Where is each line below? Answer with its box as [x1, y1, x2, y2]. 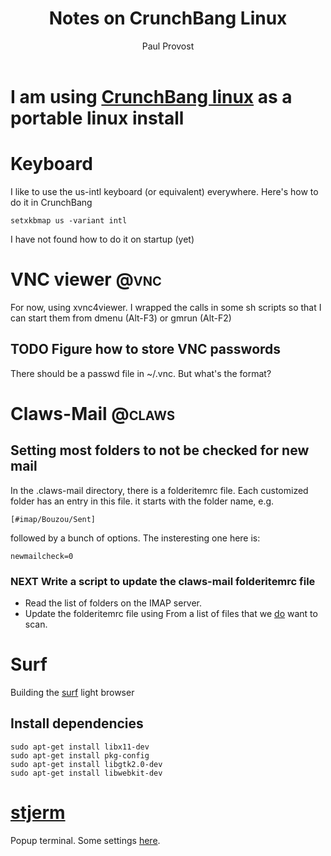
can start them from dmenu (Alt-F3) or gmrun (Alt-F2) [10, 312, 232, 324]
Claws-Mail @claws [10, 402, 176, 425]
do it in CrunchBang [10, 196, 93, 208]
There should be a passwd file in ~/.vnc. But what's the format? [10, 367, 272, 379]
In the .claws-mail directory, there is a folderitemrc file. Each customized [10, 484, 309, 496]
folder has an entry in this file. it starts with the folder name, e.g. [10, 495, 275, 507]
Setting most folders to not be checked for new [10, 442, 310, 459]
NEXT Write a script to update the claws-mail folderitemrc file [10, 574, 316, 588]
